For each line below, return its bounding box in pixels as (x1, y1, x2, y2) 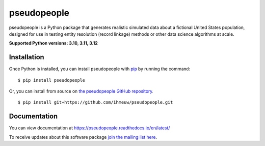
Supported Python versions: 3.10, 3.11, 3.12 (9, 40, 98, 46)
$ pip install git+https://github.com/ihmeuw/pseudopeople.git (18, 99, 173, 105)
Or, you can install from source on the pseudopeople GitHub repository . (9, 88, 154, 94)
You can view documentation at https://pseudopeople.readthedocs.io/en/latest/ (9, 125, 170, 131)
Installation (9, 53, 44, 61)
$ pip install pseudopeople (18, 77, 85, 83)
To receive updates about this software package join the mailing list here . (9, 134, 157, 140)
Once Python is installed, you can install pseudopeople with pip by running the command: (9, 66, 190, 72)
